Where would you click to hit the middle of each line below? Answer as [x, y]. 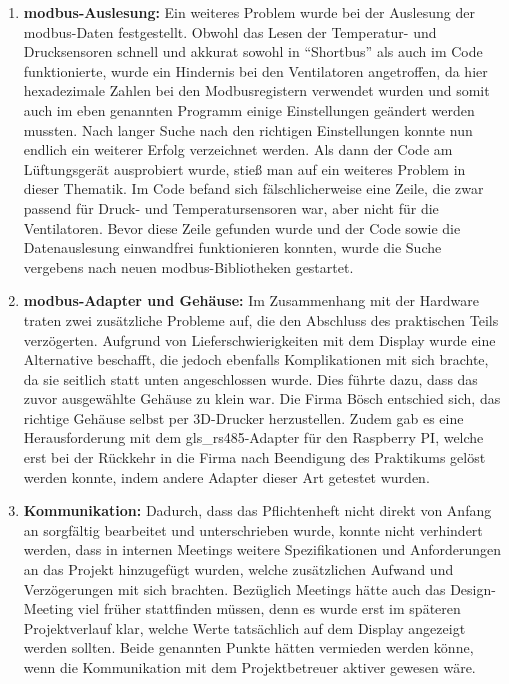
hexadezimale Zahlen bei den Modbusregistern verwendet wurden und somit [256, 90]
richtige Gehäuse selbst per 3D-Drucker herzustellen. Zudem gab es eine [243, 417]
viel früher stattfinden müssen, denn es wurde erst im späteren [269, 608]
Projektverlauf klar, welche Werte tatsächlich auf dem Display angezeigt [244, 627]
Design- [473, 588]
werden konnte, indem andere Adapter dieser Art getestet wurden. [226, 476]
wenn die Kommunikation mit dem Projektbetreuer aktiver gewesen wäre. [249, 667]
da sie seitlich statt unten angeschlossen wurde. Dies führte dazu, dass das [250, 378]
